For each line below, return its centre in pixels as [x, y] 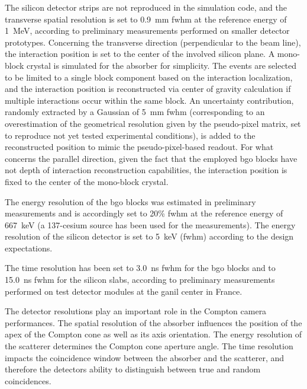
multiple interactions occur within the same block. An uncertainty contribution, [149, 100]
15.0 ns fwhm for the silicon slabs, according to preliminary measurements [140, 280]
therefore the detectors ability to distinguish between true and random [133, 369]
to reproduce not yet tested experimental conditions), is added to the [130, 135]
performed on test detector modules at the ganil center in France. [124, 291]
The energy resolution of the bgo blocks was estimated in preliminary [130, 201]
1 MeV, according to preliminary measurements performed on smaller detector [147, 31]
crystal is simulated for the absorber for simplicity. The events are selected [161, 65]
